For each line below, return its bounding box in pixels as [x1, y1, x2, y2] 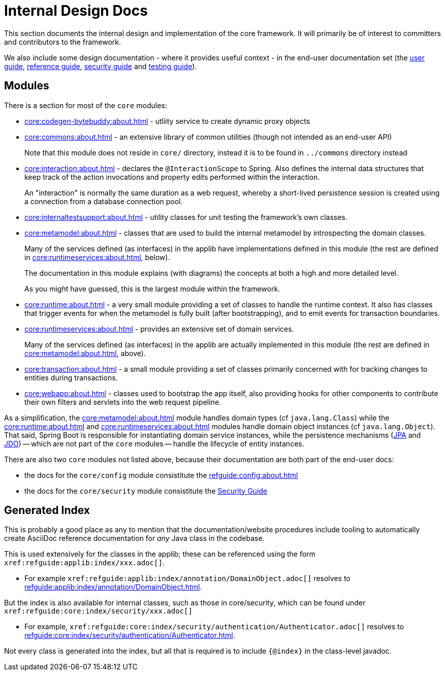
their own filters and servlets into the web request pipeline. [24, 397, 221, 406]
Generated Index [4, 504, 90, 517]
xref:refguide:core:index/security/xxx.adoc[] [4, 607, 193, 616]
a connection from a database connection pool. [24, 197, 183, 206]
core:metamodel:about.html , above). [24, 348, 146, 358]
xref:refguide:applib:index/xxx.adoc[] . [4, 558, 165, 567]
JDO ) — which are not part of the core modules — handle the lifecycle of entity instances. [4, 439, 304, 448]
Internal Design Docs [4, 2, 148, 19]
